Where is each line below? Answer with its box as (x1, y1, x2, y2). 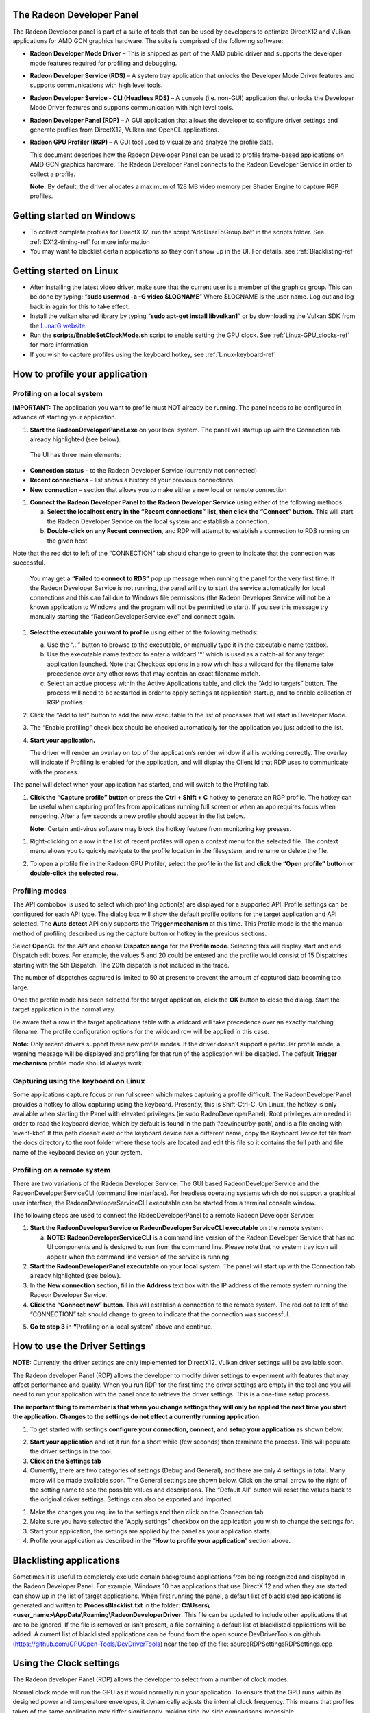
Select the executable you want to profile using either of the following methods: (29, 628, 258, 637)
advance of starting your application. (12, 413, 117, 421)
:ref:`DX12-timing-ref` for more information (29, 237, 150, 246)
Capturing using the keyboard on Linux (12, 1076, 145, 1086)
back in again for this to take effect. (29, 302, 130, 310)
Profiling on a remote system (12, 1165, 111, 1174)
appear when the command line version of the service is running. (47, 1253, 231, 1261)
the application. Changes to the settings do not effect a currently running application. (12, 1412, 262, 1421)
